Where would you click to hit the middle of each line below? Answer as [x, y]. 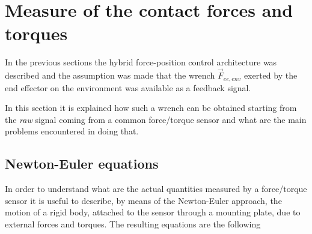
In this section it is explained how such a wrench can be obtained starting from [151, 108]
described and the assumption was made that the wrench [110, 75]
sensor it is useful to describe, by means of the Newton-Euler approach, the [143, 200]
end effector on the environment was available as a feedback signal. [128, 87]
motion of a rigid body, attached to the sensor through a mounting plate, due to [153, 212]
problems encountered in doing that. [72, 131]
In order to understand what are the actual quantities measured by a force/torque [156, 189]
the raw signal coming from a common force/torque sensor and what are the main [156, 119]
